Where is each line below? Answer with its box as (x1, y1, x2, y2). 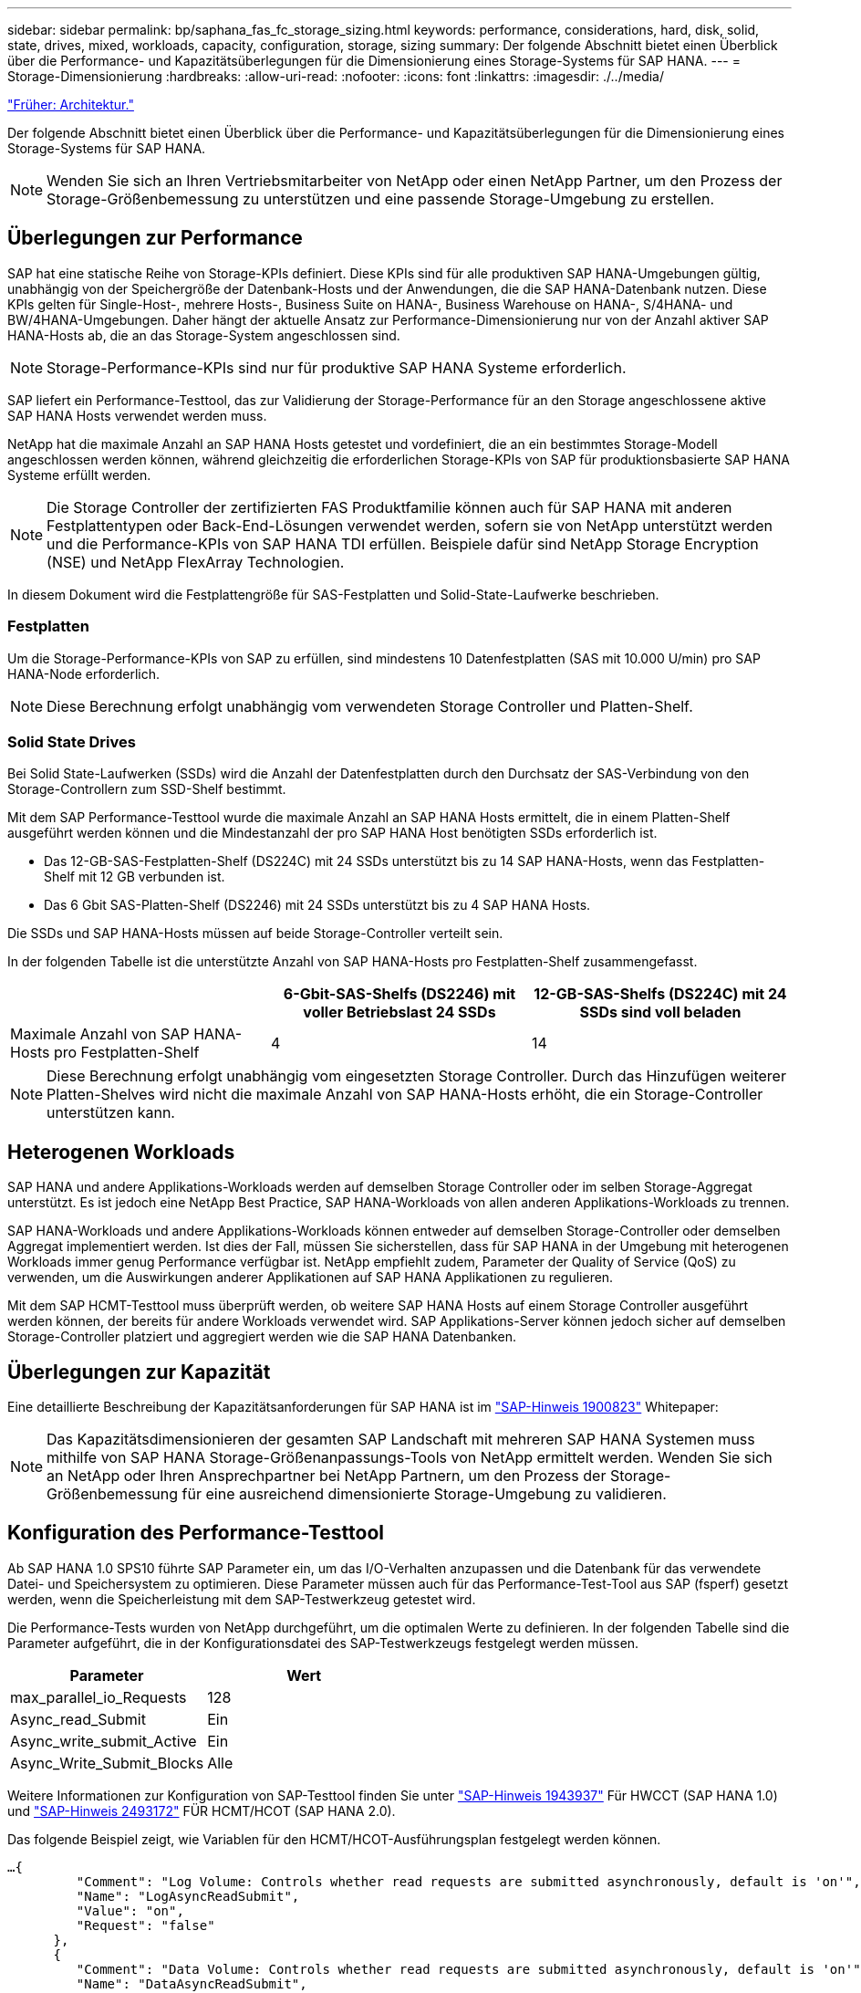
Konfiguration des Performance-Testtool (7, 1521, 384, 1545)
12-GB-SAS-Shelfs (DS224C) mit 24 (534, 985, 787, 1004)
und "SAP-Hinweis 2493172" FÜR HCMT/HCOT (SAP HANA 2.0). (7, 1802, 396, 1819)
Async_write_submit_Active (10, 1731, 197, 1750)
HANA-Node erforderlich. (7, 665, 161, 682)
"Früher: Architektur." (7, 97, 134, 112)
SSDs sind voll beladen (579, 1003, 742, 1022)
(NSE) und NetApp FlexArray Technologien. (47, 552, 345, 571)
